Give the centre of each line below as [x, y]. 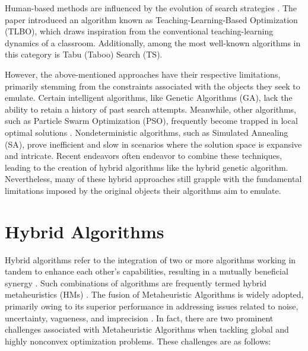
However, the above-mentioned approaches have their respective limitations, [143, 74]
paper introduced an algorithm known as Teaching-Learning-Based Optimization [151, 19]
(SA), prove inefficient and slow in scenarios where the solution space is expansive [153, 144]
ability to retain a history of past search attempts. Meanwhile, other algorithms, [150, 109]
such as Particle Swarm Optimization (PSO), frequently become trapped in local [151, 121]
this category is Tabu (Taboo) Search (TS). [84, 54]
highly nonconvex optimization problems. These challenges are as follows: [138, 341]
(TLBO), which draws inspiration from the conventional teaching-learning [139, 31]
